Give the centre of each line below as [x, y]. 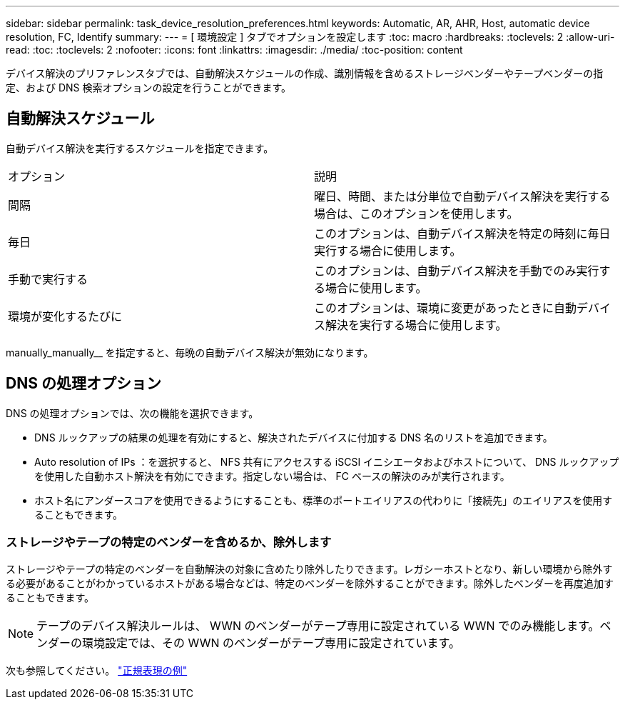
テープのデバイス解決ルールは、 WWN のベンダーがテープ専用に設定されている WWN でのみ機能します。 [318, 626]
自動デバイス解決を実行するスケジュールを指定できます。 [140, 148]
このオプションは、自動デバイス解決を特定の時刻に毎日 [462, 233]
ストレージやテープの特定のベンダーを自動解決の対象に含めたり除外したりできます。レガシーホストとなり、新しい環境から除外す [309, 569]
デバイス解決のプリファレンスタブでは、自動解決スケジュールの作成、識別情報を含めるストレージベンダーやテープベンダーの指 [305, 73]
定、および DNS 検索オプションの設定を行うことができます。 [149, 87]
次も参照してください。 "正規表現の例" [97, 671]
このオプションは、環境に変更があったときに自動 [446, 307]
